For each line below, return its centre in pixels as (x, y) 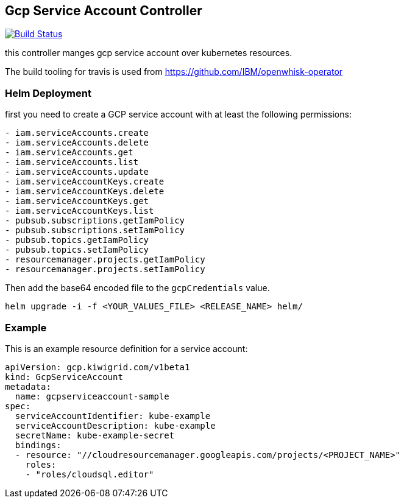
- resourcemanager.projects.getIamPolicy (105, 260)
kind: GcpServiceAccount (64, 377)
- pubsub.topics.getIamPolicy (77, 240)
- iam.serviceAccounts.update (77, 172)
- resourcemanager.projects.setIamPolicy (105, 269)
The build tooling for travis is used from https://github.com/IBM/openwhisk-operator (174, 72)
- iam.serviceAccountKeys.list (80, 211)
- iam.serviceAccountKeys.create (85, 182)
